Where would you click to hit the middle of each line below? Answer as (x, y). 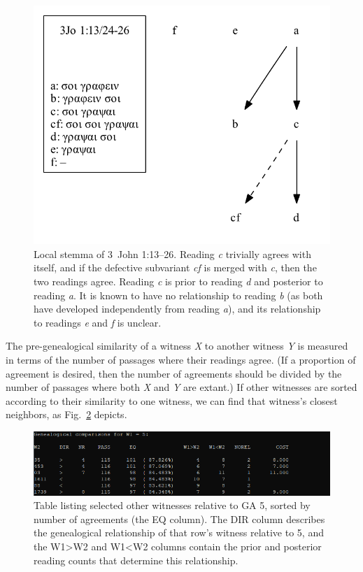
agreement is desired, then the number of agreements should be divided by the (174, 373)
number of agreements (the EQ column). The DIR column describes (179, 519)
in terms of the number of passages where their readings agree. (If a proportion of (181, 360)
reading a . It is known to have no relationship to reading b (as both (178, 295)
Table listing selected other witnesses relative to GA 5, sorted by (172, 505)
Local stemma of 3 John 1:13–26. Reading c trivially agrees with (172, 253)
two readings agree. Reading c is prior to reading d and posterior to (178, 281)
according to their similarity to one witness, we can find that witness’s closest (172, 400)
